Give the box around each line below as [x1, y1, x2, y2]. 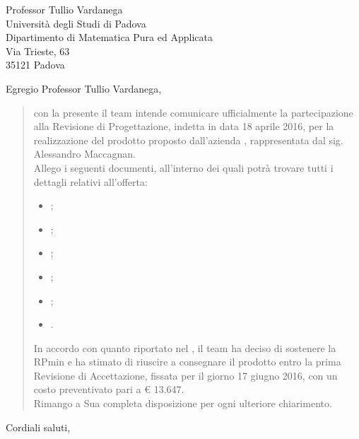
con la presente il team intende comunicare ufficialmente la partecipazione [33, 105, 353, 119]
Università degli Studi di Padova [6, 16, 146, 30]
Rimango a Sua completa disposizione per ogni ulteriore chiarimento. [33, 396, 332, 411]
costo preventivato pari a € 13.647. [33, 382, 184, 397]
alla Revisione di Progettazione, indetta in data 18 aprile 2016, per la [33, 119, 334, 134]
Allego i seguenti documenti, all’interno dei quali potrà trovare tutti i [33, 160, 334, 175]
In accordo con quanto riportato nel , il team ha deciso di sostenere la [33, 340, 336, 355]
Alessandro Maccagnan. [33, 146, 136, 161]
